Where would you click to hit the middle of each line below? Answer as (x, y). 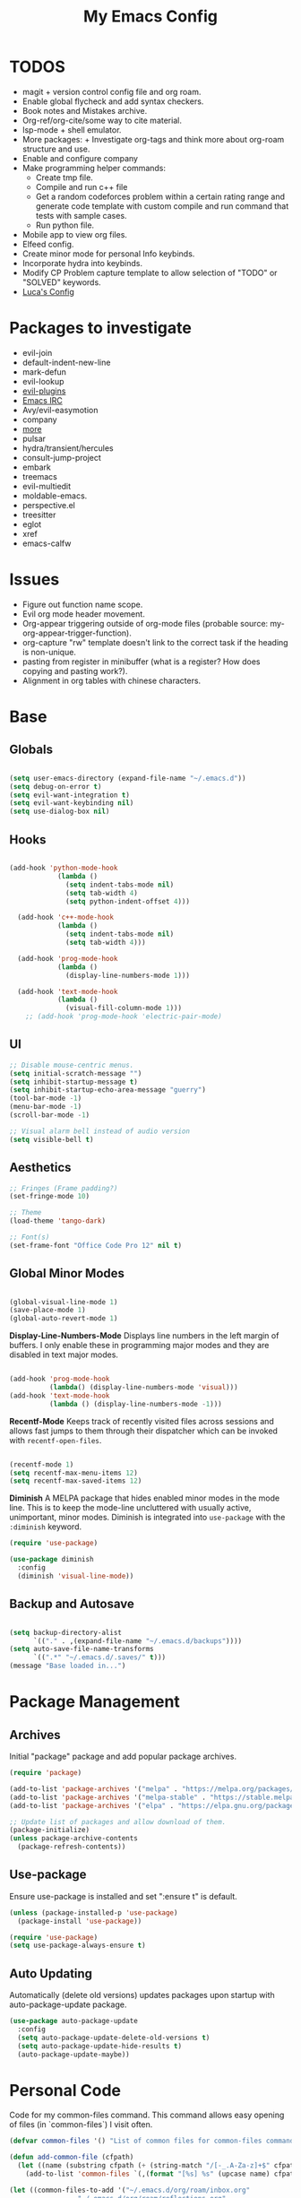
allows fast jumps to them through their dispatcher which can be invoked (143, 1431)
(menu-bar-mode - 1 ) (46, 1107)
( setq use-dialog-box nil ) (60, 812)
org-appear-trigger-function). (77, 633)
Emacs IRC (42, 400)
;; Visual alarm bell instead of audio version (100, 1131)
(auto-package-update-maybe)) (73, 2055)
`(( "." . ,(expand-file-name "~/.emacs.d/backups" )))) (138, 1641)
